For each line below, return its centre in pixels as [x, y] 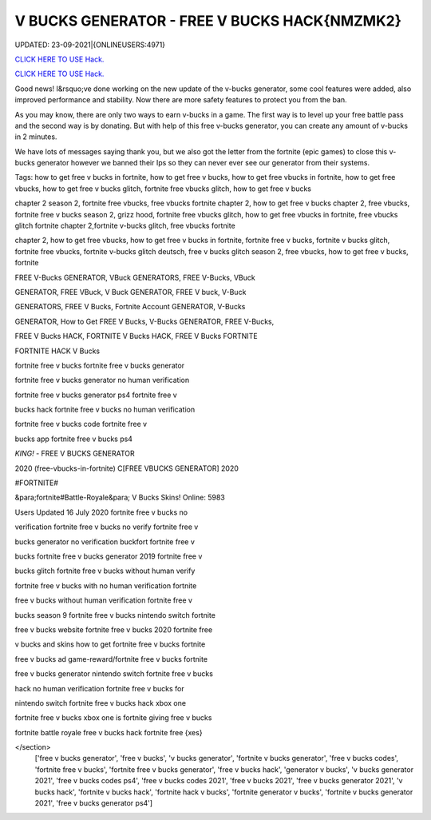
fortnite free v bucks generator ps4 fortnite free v [96, 395]
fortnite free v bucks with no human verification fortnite [106, 585]
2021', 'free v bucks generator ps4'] [94, 803]
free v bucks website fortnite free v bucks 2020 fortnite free [114, 629]
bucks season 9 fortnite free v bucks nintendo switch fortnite [115, 615]
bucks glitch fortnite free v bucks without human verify [105, 571]
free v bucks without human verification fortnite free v [104, 600]
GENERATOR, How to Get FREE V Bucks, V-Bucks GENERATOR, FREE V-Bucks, [144, 321]
